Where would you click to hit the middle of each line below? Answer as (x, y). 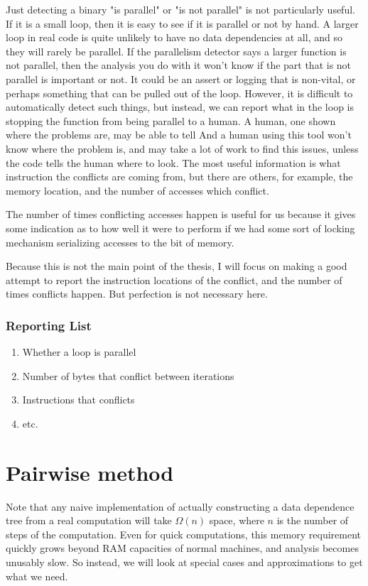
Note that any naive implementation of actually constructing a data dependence (180, 506)
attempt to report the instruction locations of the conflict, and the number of (174, 280)
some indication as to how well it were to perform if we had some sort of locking (180, 228)
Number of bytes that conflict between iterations (128, 375)
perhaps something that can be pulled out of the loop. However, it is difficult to (179, 93)
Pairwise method (90, 472)
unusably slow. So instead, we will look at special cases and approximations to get (184, 561)
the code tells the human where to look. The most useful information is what (173, 162)
